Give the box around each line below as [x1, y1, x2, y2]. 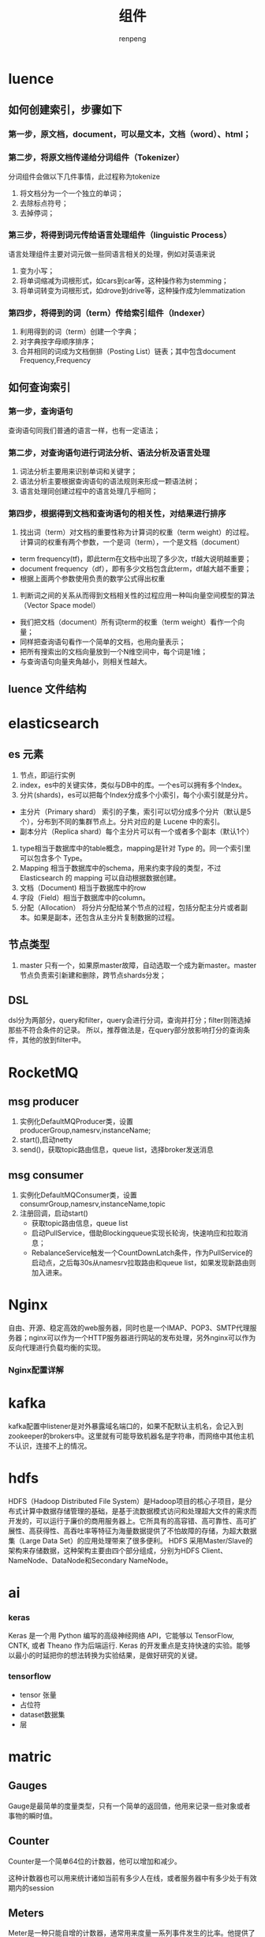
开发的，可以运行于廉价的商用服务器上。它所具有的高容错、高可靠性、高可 [8, 1516, 250, 1525]
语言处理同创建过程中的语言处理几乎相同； [19, 487, 159, 496]
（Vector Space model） [19, 601, 100, 610]
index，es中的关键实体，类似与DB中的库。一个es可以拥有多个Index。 [19, 780, 246, 789]
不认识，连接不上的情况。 [8, 1441, 91, 1451]
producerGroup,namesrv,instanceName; [19, 1125, 151, 1135]
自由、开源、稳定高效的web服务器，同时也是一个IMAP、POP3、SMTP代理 [8, 1323, 250, 1332]
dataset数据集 [19, 1709, 65, 1719]
